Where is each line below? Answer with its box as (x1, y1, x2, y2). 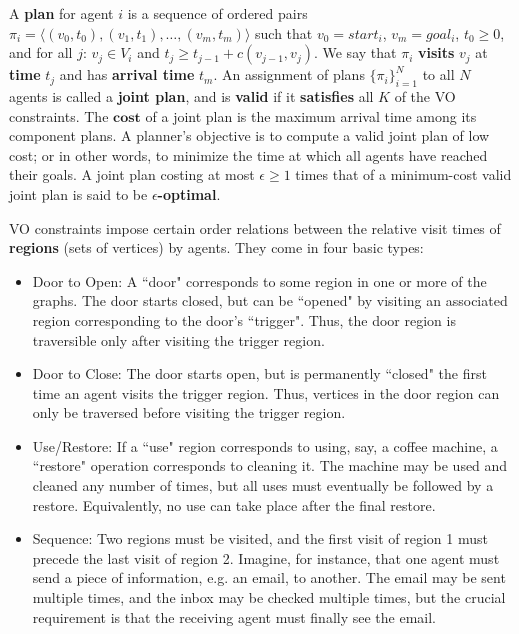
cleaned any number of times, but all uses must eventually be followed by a (32, 475, 494, 496)
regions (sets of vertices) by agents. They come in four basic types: (9, 237, 424, 258)
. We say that (313, 42, 397, 63)
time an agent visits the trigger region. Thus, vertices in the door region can (32, 382, 500, 403)
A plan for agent (9, 3, 114, 23)
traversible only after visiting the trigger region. (32, 329, 325, 350)
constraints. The (9, 105, 109, 126)
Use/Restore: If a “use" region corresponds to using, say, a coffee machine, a (32, 435, 498, 456)
